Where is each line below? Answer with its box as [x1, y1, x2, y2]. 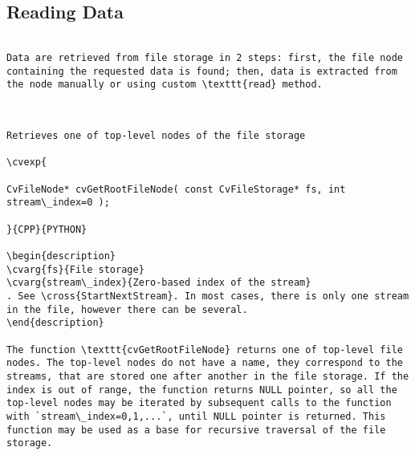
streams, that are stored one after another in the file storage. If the [6, 370, 409, 382]
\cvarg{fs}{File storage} [6, 263, 144, 275]
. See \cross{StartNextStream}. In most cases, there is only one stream [6, 290, 409, 303]
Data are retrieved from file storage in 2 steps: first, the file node [6, 51, 403, 63]
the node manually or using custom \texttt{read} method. [6, 79, 323, 91]
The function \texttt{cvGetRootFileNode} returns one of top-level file [6, 343, 403, 355]
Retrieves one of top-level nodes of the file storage [6, 130, 306, 142]
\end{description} [6, 317, 104, 329]
